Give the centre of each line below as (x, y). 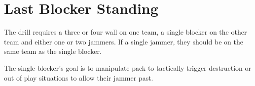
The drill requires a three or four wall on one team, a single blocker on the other (126, 32)
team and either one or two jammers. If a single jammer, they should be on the (124, 41)
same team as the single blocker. (53, 51)
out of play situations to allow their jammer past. (79, 77)
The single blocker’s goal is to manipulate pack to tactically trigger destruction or (127, 67)
